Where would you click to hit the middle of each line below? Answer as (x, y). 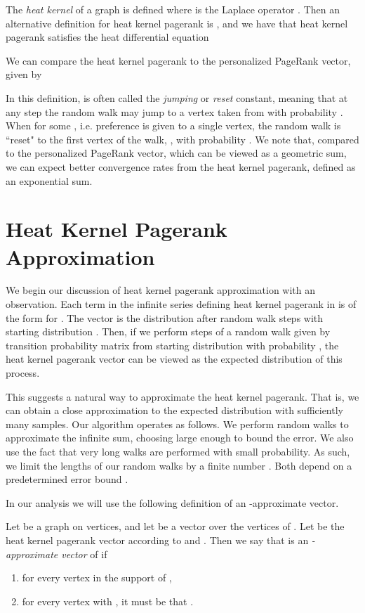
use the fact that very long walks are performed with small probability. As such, (178, 451)
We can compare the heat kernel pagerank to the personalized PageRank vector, (178, 60)
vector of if (84, 554)
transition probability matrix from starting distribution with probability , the (172, 345)
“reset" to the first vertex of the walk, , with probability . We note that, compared (182, 139)
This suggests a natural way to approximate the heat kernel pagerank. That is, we (182, 396)
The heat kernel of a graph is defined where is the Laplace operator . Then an (173, 9)
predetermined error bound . (67, 479)
